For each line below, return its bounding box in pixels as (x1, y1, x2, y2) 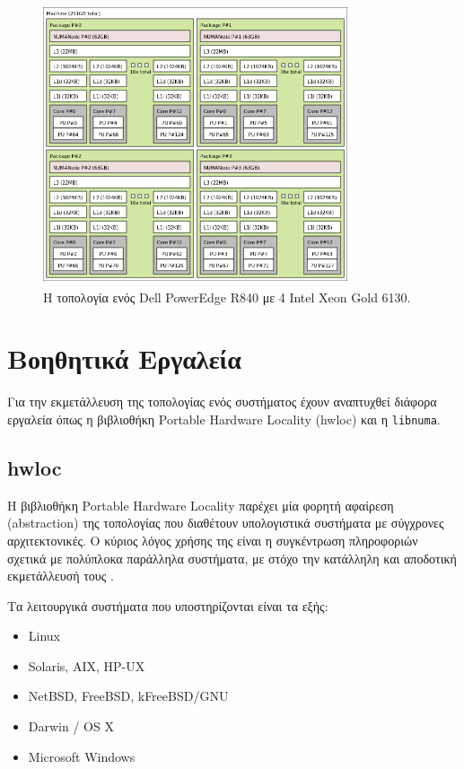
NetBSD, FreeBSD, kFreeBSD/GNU (28, 686, 229, 705)
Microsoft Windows (28, 747, 136, 765)
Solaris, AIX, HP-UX (28, 656, 145, 675)
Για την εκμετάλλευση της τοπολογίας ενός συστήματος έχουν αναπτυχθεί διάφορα (7, 392, 437, 411)
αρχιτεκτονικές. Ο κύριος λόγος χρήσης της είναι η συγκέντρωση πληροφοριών (7, 530, 418, 549)
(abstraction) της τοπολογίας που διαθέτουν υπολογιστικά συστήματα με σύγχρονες (7, 513, 444, 532)
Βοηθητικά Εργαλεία (7, 340, 241, 377)
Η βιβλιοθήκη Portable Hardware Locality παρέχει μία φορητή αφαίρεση (7, 495, 394, 514)
